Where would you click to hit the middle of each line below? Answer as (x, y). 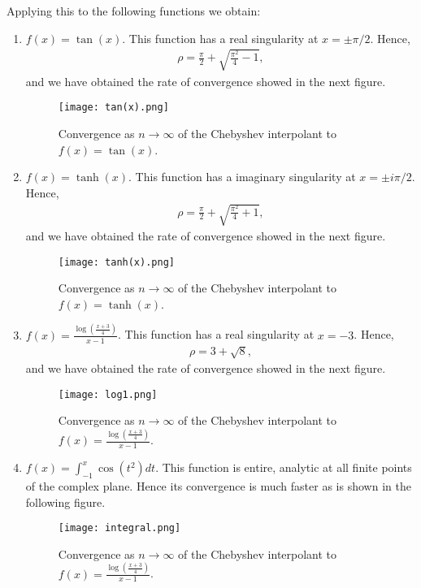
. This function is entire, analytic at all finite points (284, 467)
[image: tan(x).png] (113, 108)
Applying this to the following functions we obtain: (134, 11)
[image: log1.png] (108, 394)
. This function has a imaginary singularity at (242, 177)
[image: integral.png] (119, 528)
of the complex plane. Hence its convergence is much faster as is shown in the (218, 485)
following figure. (65, 502)
